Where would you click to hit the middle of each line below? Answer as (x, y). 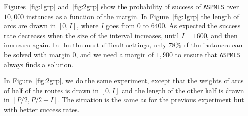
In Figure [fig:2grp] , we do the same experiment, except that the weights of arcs (124, 81)
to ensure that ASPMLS (208, 55)
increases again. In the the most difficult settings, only (85, 45)
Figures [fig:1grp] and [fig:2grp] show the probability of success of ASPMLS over (122, 6)
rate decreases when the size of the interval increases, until (92, 35)
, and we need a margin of (115, 55)
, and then (222, 35)
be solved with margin (37, 55)
